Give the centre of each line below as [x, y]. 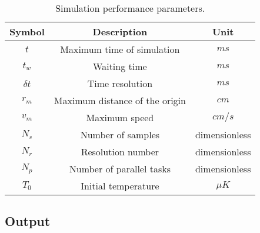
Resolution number [120, 152]
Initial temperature [120, 186]
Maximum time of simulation [120, 49]
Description [120, 31]
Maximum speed [120, 117]
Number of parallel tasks [120, 169]
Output [28, 221]
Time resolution [120, 83]
